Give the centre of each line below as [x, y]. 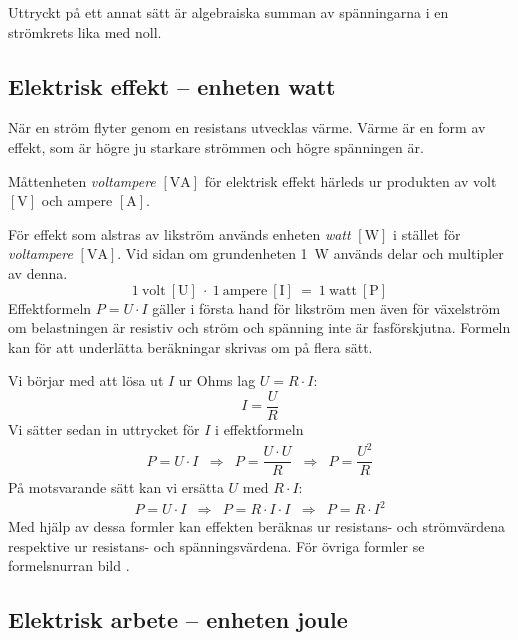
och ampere [77, 200]
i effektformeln [259, 428]
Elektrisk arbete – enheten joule [178, 619]
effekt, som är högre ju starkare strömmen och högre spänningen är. [216, 146]
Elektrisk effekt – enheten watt [172, 85]
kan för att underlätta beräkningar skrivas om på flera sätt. [190, 346]
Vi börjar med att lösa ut [86, 380]
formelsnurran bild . [69, 565]
